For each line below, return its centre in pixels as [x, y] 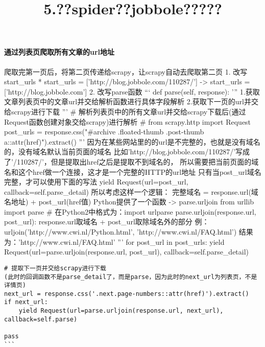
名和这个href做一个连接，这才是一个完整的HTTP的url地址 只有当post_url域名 [133, 171]
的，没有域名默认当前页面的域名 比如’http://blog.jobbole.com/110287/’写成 [127, 152]
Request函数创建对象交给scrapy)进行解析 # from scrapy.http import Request [128, 121]
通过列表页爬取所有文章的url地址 [59, 52]
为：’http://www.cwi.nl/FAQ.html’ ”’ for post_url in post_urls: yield [114, 241]
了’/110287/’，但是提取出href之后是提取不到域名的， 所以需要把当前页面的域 [131, 161]
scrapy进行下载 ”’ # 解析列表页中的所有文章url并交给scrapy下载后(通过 [128, 111]
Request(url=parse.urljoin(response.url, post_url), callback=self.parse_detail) [127, 252]
